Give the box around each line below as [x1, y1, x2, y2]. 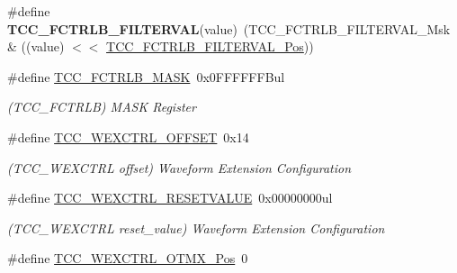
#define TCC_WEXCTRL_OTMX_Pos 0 [7, 249, 248, 268]
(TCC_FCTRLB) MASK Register [7, 97, 196, 116]
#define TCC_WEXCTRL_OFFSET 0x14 [7, 127, 249, 146]
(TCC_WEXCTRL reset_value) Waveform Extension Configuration [7, 218, 385, 237]
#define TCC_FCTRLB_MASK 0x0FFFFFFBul [7, 67, 285, 86]
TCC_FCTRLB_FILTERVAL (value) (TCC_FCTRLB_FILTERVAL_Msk [7, 19, 451, 38]
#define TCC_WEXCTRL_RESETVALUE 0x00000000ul [7, 188, 333, 207]
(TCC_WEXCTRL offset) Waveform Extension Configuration [7, 158, 352, 177]
